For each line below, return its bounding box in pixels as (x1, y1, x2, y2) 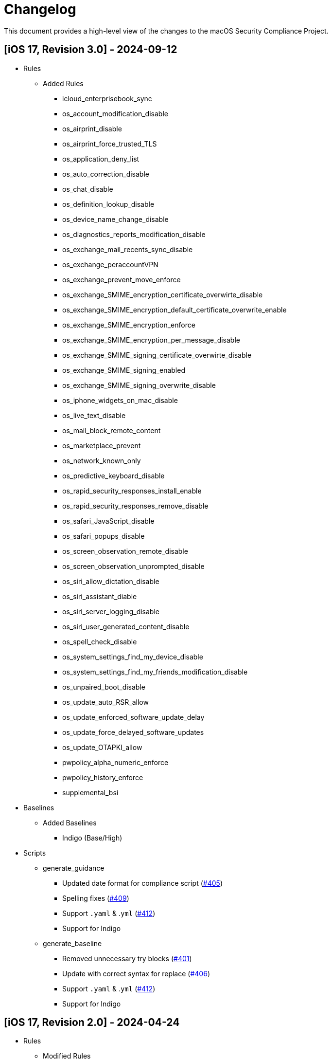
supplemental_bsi (62, 788, 119, 797)
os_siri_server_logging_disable (62, 607, 159, 616)
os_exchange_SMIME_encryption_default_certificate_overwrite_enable (62, 305, 287, 314)
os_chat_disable (62, 184, 113, 193)
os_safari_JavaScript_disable (62, 516, 155, 525)
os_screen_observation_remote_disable (62, 547, 188, 555)
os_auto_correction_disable (62, 169, 149, 178)
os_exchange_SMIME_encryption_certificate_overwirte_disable (62, 290, 263, 299)
